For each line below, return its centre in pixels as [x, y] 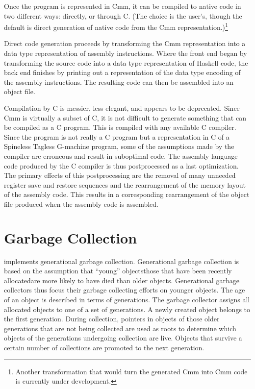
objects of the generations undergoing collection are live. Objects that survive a [123, 338]
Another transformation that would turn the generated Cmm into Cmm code [131, 371]
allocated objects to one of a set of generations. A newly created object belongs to [127, 309]
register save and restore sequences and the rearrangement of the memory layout [125, 184]
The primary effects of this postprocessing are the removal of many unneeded [120, 175]
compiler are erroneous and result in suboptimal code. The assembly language [121, 156]
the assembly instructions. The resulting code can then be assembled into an [119, 82]
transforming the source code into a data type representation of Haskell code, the [126, 62]
